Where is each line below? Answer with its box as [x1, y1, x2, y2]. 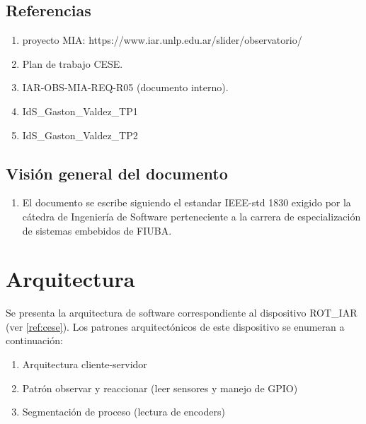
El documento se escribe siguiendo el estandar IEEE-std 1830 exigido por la [22, 195, 351, 210]
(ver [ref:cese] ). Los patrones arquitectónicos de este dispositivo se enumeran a [6, 319, 345, 334]
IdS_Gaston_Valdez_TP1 [22, 103, 138, 118]
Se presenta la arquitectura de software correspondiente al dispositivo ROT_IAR [6, 305, 358, 320]
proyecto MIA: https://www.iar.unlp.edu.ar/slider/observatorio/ [22, 33, 302, 47]
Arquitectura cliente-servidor [22, 357, 147, 372]
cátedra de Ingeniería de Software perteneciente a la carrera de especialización [22, 208, 361, 223]
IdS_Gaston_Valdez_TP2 [22, 127, 138, 142]
